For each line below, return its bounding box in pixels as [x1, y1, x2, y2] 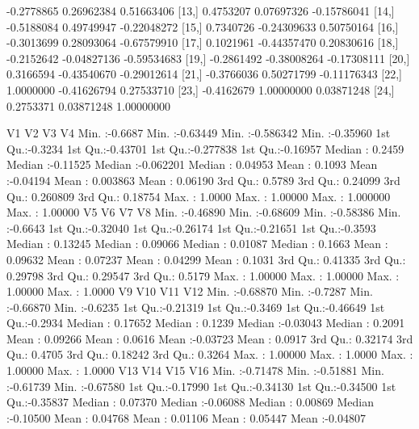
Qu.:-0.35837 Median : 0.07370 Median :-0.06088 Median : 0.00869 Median [6, 393, 375, 410]
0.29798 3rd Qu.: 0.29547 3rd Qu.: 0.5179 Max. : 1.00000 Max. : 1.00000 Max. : [6, 267, 400, 284]
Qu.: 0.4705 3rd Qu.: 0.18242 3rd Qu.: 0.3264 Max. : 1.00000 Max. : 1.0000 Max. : [6, 346, 413, 363]
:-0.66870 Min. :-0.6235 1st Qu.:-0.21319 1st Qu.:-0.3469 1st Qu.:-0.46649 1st [6, 298, 385, 315]
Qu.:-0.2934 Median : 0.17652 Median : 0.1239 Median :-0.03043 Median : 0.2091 [6, 314, 405, 331]
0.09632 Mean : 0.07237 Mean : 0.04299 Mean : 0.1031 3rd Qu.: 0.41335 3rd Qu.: [6, 250, 406, 267]
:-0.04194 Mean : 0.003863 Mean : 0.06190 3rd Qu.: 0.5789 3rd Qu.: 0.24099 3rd [6, 171, 400, 188]
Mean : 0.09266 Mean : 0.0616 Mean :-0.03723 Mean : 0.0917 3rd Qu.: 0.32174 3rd [6, 330, 413, 347]
